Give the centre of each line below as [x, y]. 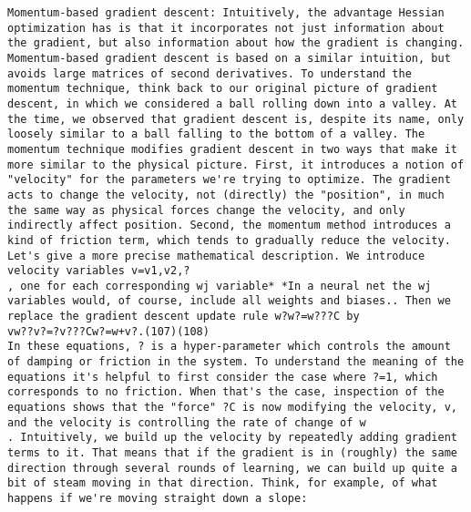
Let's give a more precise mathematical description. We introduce [216, 256]
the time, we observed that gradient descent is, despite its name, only [236, 119]
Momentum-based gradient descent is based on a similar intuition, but [229, 58]
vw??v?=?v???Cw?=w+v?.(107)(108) [108, 331]
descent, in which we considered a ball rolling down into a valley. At [232, 103]
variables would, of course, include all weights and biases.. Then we [229, 301]
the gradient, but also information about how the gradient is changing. [236, 43]
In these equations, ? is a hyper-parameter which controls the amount [229, 347]
